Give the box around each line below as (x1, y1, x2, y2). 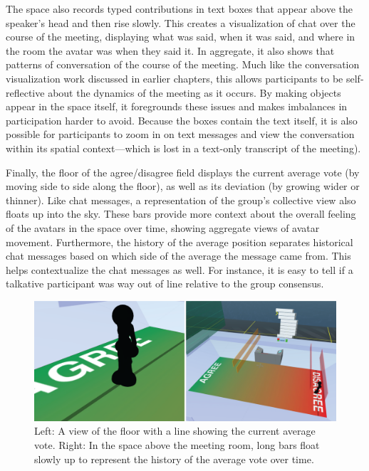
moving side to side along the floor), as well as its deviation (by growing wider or (6, 179, 360, 194)
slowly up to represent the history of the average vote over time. (34, 451, 314, 466)
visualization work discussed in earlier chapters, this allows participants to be (6, 70, 343, 85)
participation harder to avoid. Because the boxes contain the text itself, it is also (6, 112, 358, 127)
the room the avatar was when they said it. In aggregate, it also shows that (6, 43, 335, 58)
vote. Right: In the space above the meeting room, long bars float (34, 438, 320, 452)
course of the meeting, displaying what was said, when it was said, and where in (6, 29, 355, 44)
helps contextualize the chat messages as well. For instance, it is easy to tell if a (6, 262, 353, 277)
